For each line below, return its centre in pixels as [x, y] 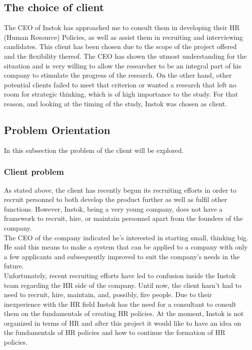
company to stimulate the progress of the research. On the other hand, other [118, 75]
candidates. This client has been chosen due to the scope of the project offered [120, 46]
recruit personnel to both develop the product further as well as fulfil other [116, 199]
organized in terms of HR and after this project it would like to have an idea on [123, 323]
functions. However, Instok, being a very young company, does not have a [113, 208]
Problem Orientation [57, 129]
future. [14, 266]
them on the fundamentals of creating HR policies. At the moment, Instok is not [124, 313]
